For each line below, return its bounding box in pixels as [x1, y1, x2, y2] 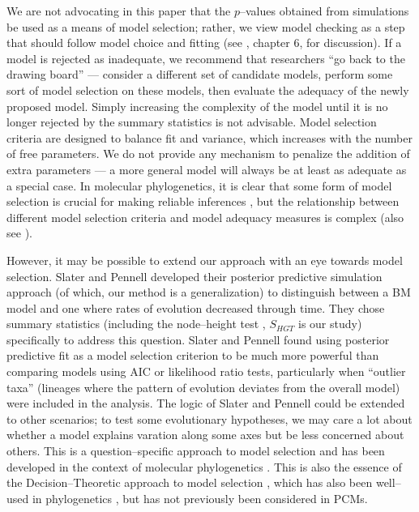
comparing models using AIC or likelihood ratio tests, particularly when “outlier [6, 363, 406, 380]
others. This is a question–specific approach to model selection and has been [6, 442, 385, 459]
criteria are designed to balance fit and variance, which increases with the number [6, 129, 413, 146]
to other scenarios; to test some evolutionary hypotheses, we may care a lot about [6, 410, 413, 427]
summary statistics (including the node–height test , [6, 315, 266, 332]
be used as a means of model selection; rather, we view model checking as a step [6, 18, 405, 35]
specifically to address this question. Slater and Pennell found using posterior [6, 331, 390, 348]
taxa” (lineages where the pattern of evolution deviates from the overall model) [6, 378, 400, 395]
